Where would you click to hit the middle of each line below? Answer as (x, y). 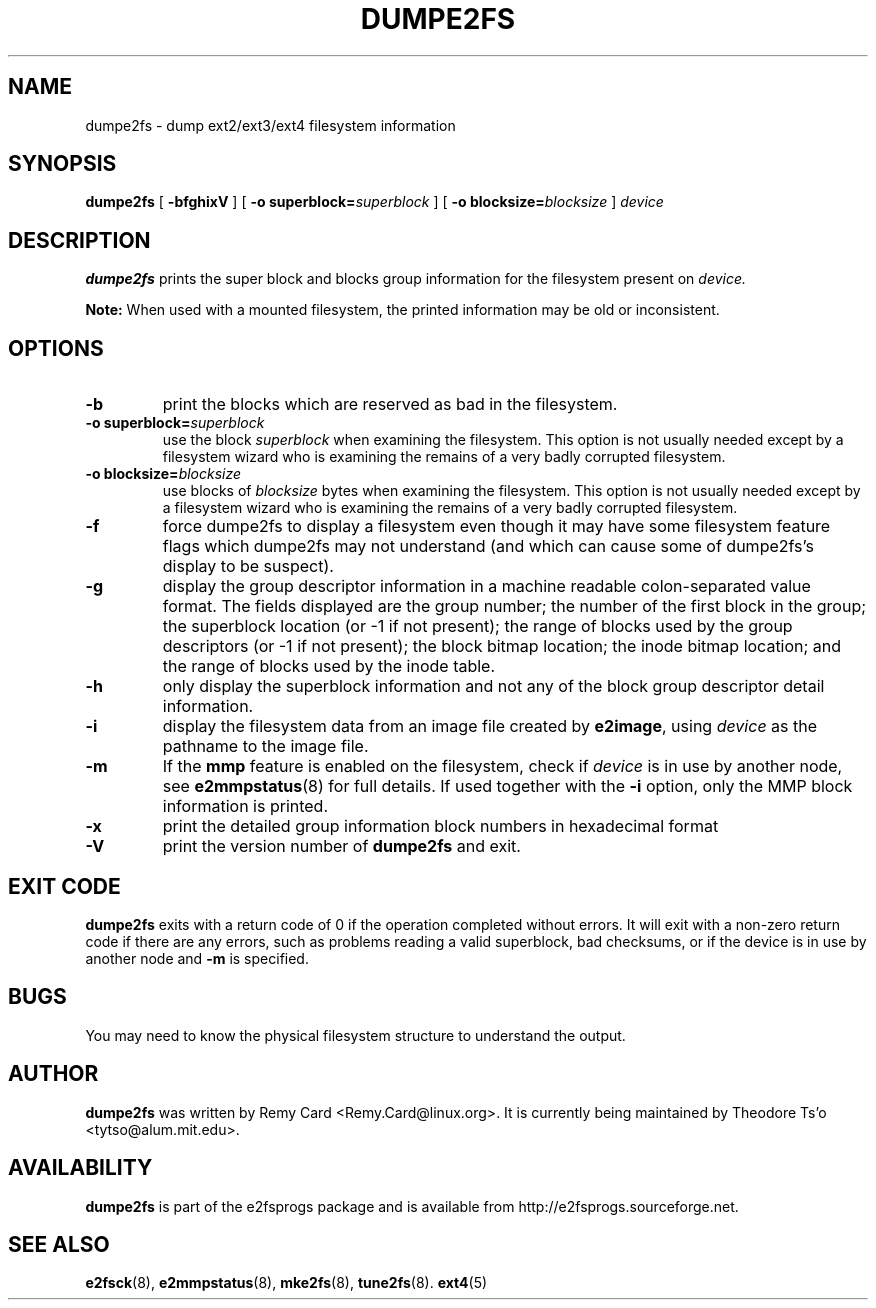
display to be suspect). (248, 566)
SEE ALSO (59, 1244)
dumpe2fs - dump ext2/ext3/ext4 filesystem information (270, 125)
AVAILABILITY (80, 1168)
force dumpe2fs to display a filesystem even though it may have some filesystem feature (496, 526)
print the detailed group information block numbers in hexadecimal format (440, 826)
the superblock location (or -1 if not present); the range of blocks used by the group (477, 626)
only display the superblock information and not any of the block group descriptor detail (493, 686)
